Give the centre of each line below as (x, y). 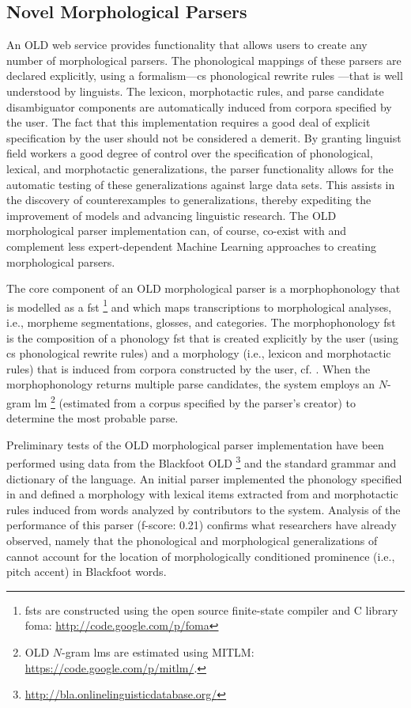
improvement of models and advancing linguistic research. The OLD (172, 215)
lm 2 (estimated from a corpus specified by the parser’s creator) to (195, 401)
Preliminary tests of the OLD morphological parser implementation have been (195, 444)
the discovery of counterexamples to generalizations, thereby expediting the (189, 200)
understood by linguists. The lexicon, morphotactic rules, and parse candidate (195, 91)
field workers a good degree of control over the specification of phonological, (190, 153)
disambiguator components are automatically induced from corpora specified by (199, 106)
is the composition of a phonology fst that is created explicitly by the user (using (203, 337)
